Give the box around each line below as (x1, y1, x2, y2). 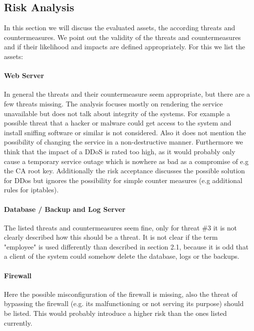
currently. (4, 317, 33, 328)
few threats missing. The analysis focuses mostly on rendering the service (4, 98, 223, 108)
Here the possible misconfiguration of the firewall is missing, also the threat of (4, 289, 237, 299)
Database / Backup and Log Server (4, 204, 126, 214)
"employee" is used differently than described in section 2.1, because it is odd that (4, 241, 249, 251)
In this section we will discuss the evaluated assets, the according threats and (4, 22, 235, 33)
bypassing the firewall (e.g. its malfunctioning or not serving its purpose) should (4, 298, 244, 309)
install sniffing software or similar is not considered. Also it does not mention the (4, 127, 246, 137)
